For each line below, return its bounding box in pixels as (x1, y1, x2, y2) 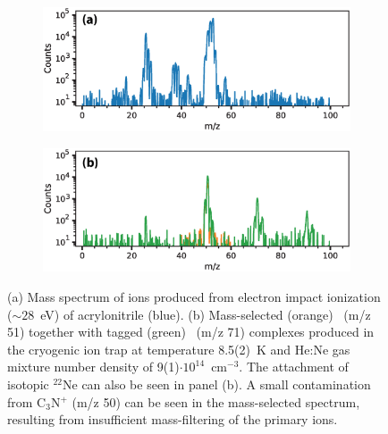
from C (7, 392, 46, 411)
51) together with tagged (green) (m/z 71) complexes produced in (7, 322, 375, 341)
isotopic (7, 374, 49, 393)
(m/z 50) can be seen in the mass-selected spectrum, (72, 392, 360, 411)
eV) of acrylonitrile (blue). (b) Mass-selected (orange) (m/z (40, 305, 371, 323)
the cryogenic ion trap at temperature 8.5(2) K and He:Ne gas (7, 339, 350, 358)
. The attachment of (239, 357, 349, 376)
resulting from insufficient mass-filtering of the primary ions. (7, 410, 338, 429)
